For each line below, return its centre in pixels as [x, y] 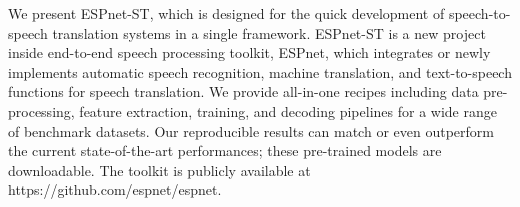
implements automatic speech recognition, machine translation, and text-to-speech [260, 71]
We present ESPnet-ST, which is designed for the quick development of [226, 13]
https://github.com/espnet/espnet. [115, 189]
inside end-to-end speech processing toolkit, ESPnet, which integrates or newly [249, 52]
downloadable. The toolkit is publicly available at [159, 169]
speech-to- [479, 13]
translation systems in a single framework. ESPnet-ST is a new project [269, 32]
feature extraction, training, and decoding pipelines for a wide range [288, 110]
